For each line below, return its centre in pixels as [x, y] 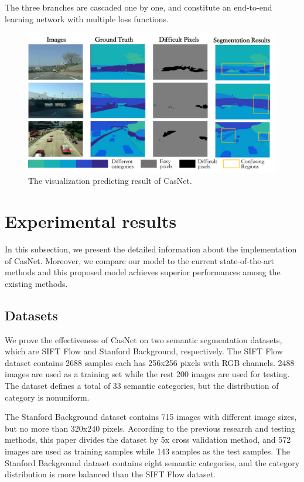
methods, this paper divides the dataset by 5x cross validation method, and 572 [148, 440]
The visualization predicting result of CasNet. [110, 181]
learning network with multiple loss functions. [87, 18]
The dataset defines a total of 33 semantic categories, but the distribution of [142, 385]
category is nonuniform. [47, 397]
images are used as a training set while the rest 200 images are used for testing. [147, 374]
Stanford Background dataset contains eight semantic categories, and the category [152, 462]
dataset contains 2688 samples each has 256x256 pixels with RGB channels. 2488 [150, 362]
